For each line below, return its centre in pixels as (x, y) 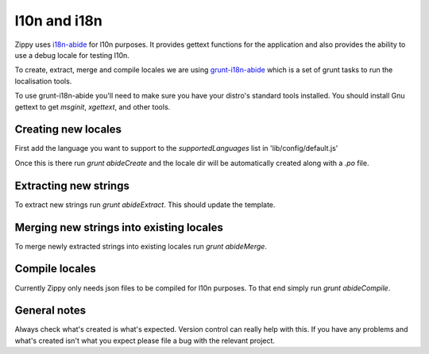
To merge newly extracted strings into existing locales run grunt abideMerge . (141, 246)
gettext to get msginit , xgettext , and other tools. (93, 106)
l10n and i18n (58, 21)
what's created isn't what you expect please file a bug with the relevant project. (145, 341)
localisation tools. (43, 81)
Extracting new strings (72, 185)
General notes (50, 311)
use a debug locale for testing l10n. (72, 55)
